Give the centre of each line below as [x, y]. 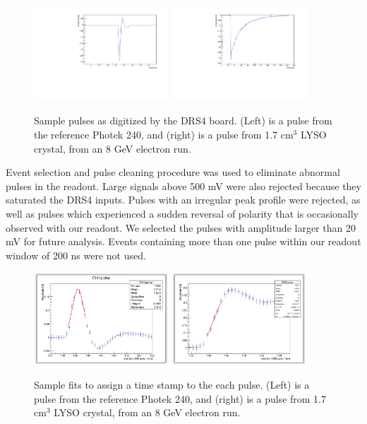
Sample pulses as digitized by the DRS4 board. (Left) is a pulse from [183, 120]
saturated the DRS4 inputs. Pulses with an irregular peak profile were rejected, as [183, 200]
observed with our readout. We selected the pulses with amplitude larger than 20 [181, 227]
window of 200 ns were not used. [76, 255]
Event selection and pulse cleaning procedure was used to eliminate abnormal [173, 172]
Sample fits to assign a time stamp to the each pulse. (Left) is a [172, 385]
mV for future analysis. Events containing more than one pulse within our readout [183, 241]
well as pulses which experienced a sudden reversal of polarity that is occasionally [182, 213]
